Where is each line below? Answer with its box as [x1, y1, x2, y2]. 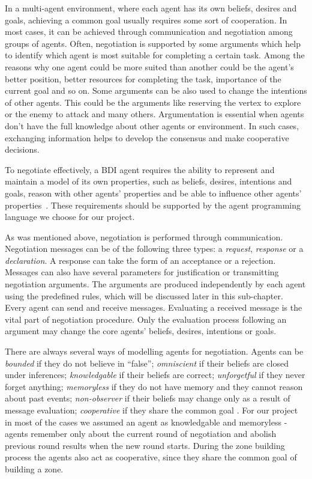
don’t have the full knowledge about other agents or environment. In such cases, [5, 119, 299, 132]
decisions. [5, 143, 40, 156]
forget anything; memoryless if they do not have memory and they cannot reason [5, 380, 303, 392]
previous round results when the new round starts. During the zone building [5, 439, 285, 451]
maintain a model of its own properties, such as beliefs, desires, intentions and [5, 175, 292, 188]
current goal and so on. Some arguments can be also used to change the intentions [5, 84, 307, 97]
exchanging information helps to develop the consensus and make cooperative [5, 131, 289, 144]
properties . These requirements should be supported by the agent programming [5, 198, 301, 211]
